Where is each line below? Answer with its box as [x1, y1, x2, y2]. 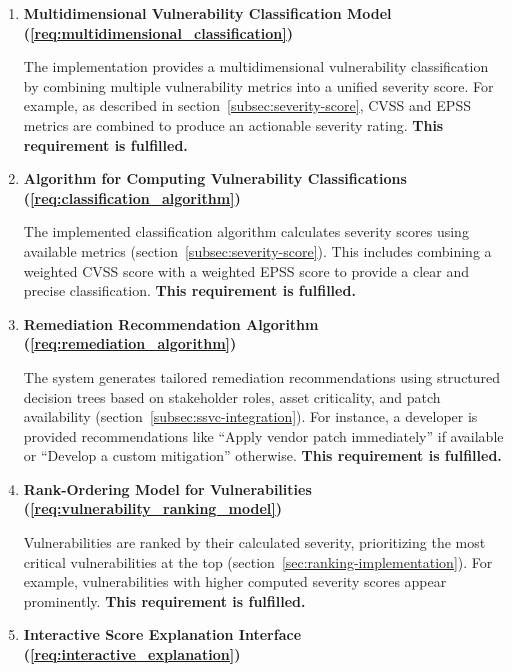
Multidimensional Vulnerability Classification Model [23, 3, 392, 23]
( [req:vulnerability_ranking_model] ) [23, 498, 282, 519]
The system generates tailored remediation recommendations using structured [23, 366, 501, 387]
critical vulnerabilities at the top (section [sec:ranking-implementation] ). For [23, 551, 493, 572]
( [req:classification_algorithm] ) [23, 187, 241, 208]
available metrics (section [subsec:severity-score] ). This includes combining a [23, 240, 492, 261]
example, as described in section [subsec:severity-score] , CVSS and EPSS [23, 95, 471, 116]
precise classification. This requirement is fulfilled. [23, 280, 356, 301]
